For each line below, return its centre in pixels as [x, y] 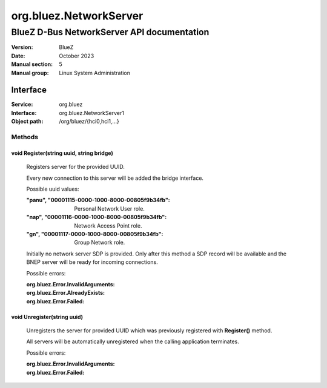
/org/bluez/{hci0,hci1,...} [89, 122]
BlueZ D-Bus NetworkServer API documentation [110, 32]
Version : [22, 47]
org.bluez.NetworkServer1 [91, 113]
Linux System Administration [94, 73]
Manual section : [32, 64]
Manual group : [30, 73]
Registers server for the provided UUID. [76, 167]
